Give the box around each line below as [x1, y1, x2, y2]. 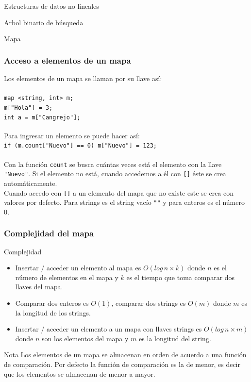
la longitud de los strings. [15, 307, 91, 317]
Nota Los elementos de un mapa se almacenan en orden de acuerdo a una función [4, 349, 247, 360]
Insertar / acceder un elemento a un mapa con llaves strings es [15, 324, 202, 334]
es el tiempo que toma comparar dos [126, 272, 235, 282]
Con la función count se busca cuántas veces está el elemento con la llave [4, 159, 222, 169]
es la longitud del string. [139, 333, 211, 343]
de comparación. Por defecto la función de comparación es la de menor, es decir [4, 359, 241, 369]
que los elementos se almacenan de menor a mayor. [4, 368, 155, 379]
